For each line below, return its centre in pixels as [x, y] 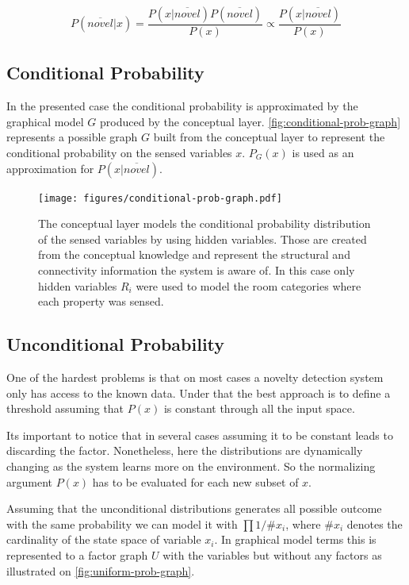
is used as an [323, 153]
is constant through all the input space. [259, 408]
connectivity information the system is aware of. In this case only [197, 270]
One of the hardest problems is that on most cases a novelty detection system [195, 377]
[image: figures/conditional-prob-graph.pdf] [160, 198]
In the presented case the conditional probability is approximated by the [182, 106]
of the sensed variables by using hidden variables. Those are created [203, 239]
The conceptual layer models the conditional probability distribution [204, 223]
